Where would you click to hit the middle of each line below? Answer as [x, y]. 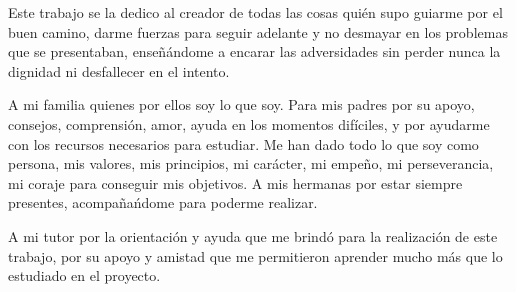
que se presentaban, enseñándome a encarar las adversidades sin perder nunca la [254, 51]
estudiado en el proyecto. [84, 275]
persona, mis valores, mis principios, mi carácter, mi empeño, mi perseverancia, [251, 163]
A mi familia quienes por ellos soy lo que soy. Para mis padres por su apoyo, [241, 104]
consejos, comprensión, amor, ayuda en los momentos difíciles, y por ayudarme [249, 123]
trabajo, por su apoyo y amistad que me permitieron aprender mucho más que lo [255, 255]
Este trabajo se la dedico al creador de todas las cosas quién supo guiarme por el [255, 12]
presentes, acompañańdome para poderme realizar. [163, 202]
